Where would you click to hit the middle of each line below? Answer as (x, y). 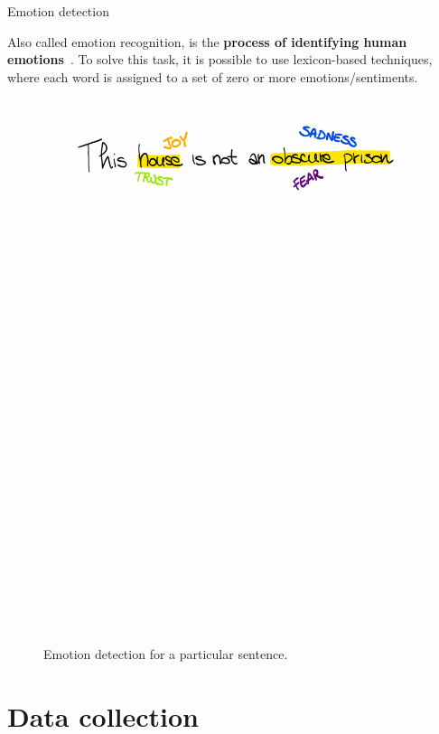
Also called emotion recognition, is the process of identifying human (207, 41)
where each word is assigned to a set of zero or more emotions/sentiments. (213, 76)
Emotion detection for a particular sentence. (166, 653)
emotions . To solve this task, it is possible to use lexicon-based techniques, (220, 59)
